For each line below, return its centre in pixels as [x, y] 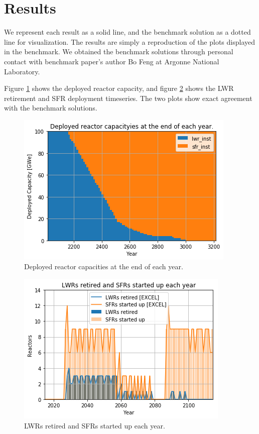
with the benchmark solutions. [51, 108]
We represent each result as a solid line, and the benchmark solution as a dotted [127, 32]
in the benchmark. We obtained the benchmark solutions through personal [119, 51]
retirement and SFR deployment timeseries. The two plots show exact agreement [128, 98]
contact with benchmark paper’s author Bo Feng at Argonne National [112, 61]
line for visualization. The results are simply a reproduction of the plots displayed [130, 41]
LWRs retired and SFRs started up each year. [95, 425]
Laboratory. [22, 71]
